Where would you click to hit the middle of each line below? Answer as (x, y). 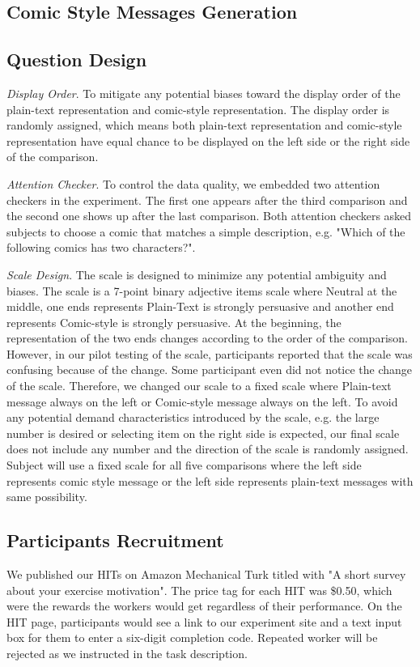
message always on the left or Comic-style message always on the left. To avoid (202, 401)
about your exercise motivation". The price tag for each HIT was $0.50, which (199, 590)
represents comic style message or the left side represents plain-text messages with (210, 480)
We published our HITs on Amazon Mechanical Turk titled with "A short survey (206, 574)
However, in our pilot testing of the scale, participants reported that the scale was (210, 353)
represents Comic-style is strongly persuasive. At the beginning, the (174, 322)
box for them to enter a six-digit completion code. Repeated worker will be (192, 637)
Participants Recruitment (115, 540)
